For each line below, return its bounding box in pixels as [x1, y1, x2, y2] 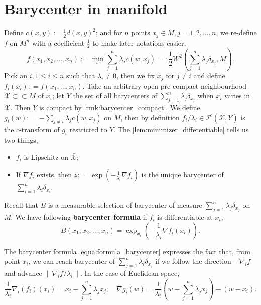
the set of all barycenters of [73, 90, 157, 101]
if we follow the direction [155, 256, 231, 266]
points [131, 27, 150, 38]
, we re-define [216, 27, 257, 38]
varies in [224, 90, 250, 101]
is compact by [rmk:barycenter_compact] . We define [39, 102, 200, 112]
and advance [4, 267, 42, 278]
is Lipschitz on [24, 151, 69, 162]
